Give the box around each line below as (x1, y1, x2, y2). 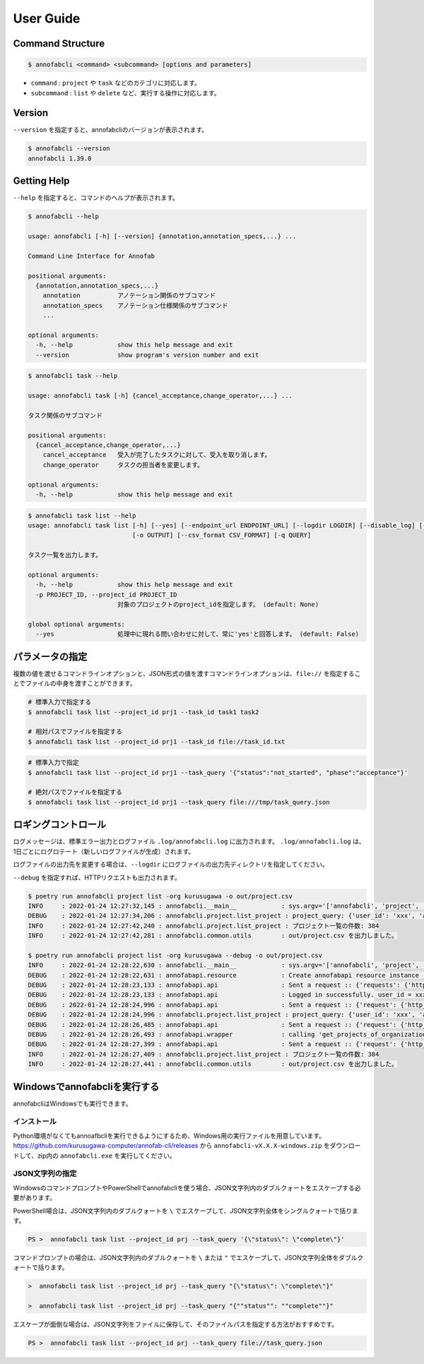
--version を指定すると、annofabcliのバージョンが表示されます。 (13, 126, 208, 134)
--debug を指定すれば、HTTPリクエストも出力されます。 (13, 873, 181, 882)
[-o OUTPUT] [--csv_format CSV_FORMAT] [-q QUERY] (131, 531, 312, 540)
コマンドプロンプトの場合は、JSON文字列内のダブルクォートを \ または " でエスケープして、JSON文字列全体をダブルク (13, 1253, 364, 1262)
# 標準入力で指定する (28, 698, 92, 706)
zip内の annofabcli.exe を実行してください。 (37, 1151, 176, 1160)
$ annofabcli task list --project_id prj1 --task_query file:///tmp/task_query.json (28, 798, 330, 806)
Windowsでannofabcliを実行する (13, 1081, 160, 1093)
